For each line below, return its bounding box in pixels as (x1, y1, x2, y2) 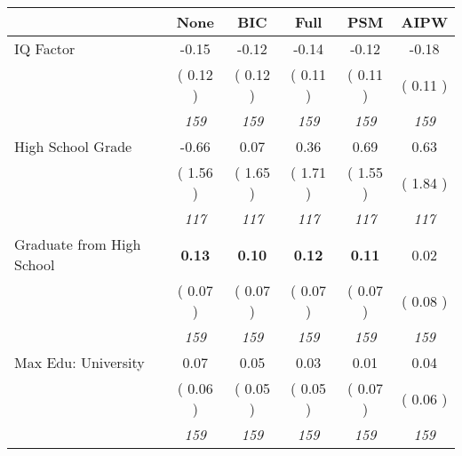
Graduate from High (14, 234, 141, 254)
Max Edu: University (14, 352, 145, 372)
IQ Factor (14, 38, 76, 59)
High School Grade (14, 136, 132, 156)
